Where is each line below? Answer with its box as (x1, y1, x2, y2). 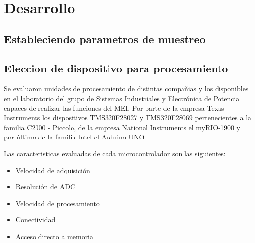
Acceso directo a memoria (15, 231, 94, 241)
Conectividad (15, 214, 56, 225)
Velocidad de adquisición (15, 165, 90, 175)
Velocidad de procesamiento (15, 198, 100, 208)
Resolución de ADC (15, 181, 75, 192)
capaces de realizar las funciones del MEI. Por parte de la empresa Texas (4, 103, 224, 113)
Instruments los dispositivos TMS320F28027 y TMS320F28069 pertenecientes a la (4, 112, 252, 123)
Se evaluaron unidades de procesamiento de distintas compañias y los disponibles (4, 83, 249, 94)
